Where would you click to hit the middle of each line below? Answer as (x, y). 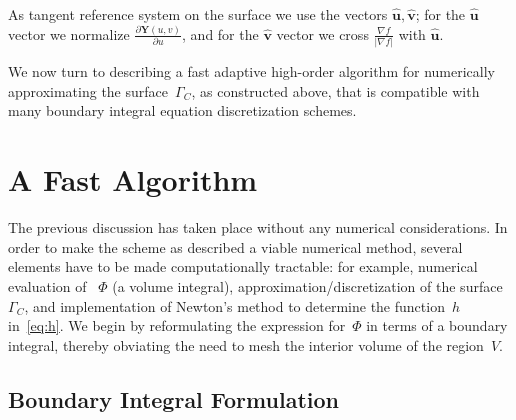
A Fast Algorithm (133, 179)
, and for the (220, 33)
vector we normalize (69, 33)
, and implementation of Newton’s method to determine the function (234, 305)
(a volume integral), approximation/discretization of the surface (307, 285)
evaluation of (47, 285)
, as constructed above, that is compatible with (335, 90)
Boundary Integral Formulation (173, 398)
